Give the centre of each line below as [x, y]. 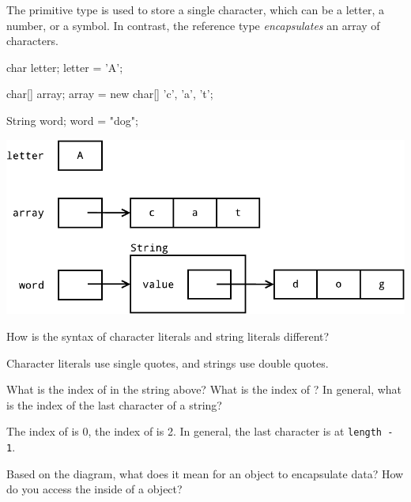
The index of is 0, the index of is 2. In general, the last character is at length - [200, 431]
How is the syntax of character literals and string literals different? [168, 336]
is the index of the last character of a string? [114, 404]
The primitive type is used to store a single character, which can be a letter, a [196, 9]
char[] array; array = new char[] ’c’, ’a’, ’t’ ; [110, 94]
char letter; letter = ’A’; [65, 67]
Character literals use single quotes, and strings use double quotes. [168, 362]
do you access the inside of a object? [94, 489]
